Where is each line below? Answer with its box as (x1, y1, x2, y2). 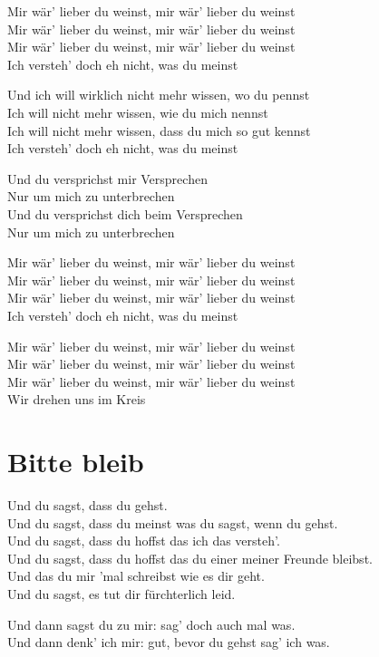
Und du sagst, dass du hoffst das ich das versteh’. (7, 531, 280, 550)
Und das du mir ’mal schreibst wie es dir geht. (7, 566, 265, 585)
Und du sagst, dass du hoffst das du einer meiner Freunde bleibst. (7, 548, 373, 567)
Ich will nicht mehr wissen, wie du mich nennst (7, 102, 268, 121)
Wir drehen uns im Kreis (7, 390, 146, 409)
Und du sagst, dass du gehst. (7, 496, 168, 514)
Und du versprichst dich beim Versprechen (7, 204, 243, 223)
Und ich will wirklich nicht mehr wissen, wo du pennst (7, 85, 310, 104)
